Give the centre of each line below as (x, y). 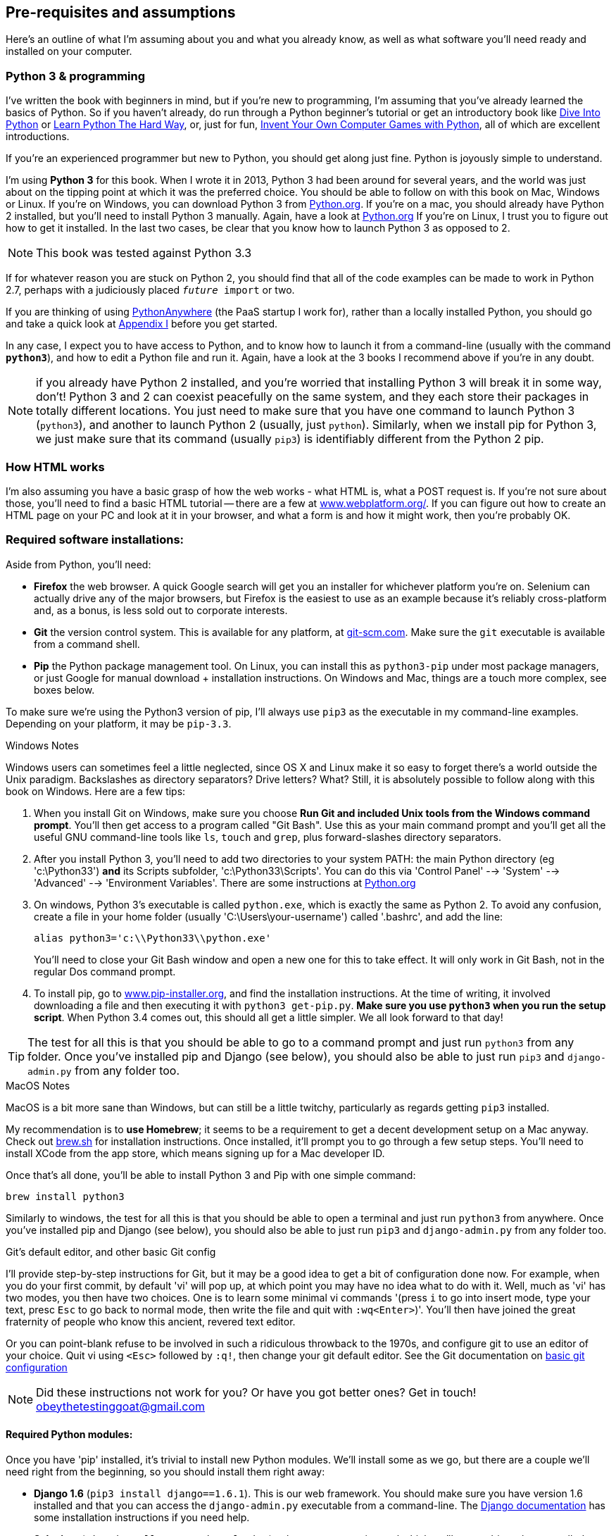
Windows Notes (42, 745)
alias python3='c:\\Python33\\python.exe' (153, 938)
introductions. (38, 137)
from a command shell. (87, 644)
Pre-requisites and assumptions (121, 12)
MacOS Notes (38, 1085)
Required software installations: (95, 540)
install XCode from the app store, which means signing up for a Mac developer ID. (195, 1153)
